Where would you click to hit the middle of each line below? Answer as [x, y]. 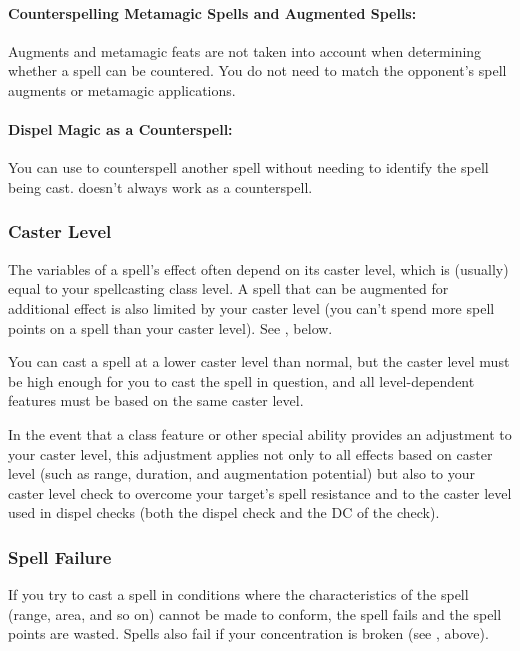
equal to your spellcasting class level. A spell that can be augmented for [228, 288]
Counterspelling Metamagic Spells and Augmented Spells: [212, 12]
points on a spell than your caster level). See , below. [170, 327]
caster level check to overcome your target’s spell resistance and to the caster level [260, 492]
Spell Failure [60, 556]
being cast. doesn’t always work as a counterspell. [160, 186]
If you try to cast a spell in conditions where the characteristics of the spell [238, 594]
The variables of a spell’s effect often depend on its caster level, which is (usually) [258, 268]
